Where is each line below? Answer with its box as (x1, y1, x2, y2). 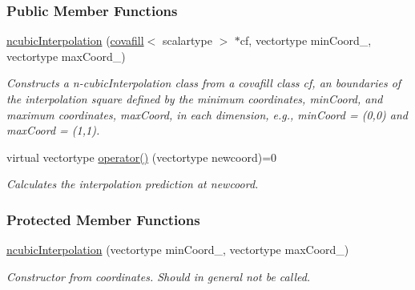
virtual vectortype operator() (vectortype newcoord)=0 (6, 148, 277, 165)
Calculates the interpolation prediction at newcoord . (6, 175, 259, 192)
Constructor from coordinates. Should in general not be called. (6, 268, 311, 284)
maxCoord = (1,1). (6, 122, 100, 139)
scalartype (162, 32, 212, 49)
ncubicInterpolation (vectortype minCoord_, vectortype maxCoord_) (6, 241, 349, 258)
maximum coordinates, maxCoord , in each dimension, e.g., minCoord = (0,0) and (6, 106, 408, 123)
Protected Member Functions (6, 209, 200, 229)
